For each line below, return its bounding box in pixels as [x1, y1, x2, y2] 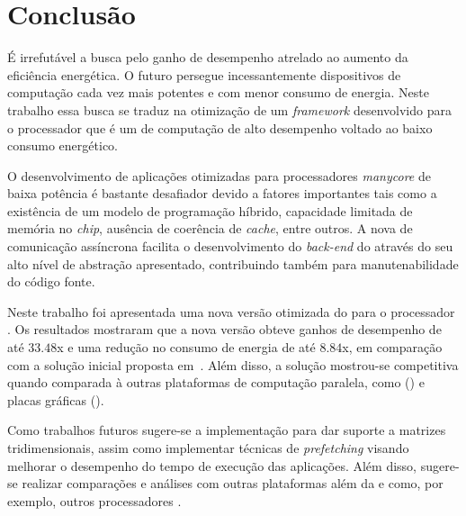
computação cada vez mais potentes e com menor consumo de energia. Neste [7, 83, 429, 102]
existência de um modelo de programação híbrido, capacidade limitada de [7, 201, 413, 220]
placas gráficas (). [7, 390, 104, 409]
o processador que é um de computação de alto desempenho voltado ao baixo [7, 118, 433, 137]
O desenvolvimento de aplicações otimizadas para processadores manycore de [7, 166, 431, 185]
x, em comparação [342, 338, 443, 357]
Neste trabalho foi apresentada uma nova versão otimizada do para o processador [7, 302, 455, 321]
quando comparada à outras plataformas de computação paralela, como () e [7, 373, 425, 392]
